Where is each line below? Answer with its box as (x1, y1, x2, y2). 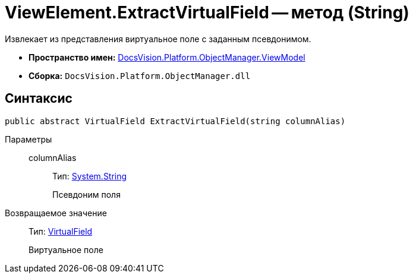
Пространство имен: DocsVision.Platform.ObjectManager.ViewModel (29, 52, 305, 62)
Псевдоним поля (52, 189, 121, 200)
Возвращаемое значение (5, 207, 107, 218)
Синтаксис (5, 91, 72, 106)
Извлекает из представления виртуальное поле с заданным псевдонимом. (5, 33, 311, 44)
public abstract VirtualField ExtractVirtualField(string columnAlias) (5, 116, 346, 126)
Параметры (5, 134, 52, 144)
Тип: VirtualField (29, 226, 93, 236)
